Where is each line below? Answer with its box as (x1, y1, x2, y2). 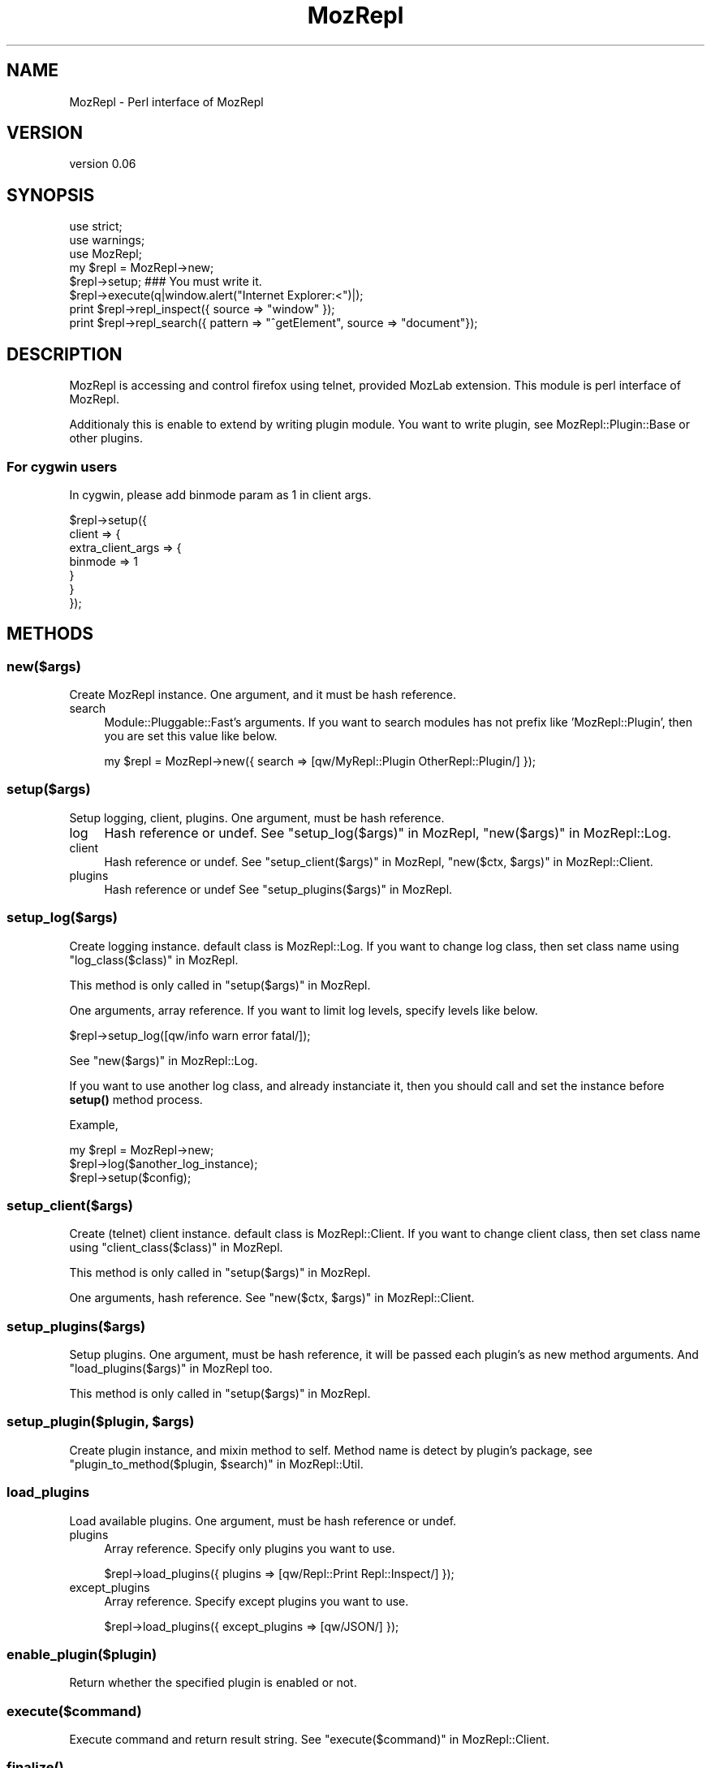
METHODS (6, 623, 94, 645)
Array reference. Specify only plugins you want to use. (104, 1541, 395, 1555)
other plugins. (69, 431, 143, 446)
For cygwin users (6, 458, 118, 475)
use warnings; (69, 233, 145, 248)
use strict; (69, 219, 123, 234)
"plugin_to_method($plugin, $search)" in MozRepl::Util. (69, 1456, 364, 1471)
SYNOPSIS (6, 184, 95, 205)
